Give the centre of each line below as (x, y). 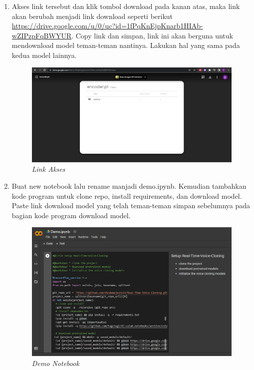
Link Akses (48, 169)
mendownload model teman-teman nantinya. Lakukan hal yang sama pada (126, 45)
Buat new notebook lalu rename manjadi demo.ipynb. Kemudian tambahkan (129, 186)
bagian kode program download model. (71, 215)
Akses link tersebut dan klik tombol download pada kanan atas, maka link (126, 6)
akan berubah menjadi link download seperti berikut (92, 16)
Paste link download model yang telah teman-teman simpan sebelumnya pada (131, 205)
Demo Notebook (55, 363)
